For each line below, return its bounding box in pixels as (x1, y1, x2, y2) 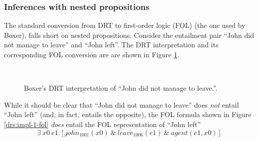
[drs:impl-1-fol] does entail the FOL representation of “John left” (4, 119, 201, 129)
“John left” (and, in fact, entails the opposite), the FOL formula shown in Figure (4, 109, 252, 120)
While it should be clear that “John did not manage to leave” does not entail (4, 99, 239, 110)
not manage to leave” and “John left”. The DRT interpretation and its (4, 39, 219, 50)
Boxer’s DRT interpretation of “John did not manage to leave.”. (24, 83, 218, 93)
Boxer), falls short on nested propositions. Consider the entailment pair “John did (4, 29, 254, 40)
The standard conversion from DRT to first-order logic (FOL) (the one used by (4, 20, 246, 30)
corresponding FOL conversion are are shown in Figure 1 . (4, 49, 179, 59)
